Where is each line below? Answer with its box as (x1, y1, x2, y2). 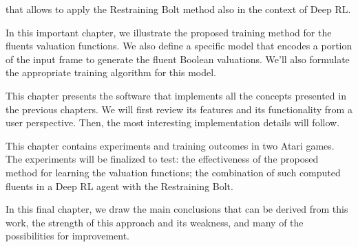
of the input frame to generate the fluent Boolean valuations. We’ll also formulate (6, 51, 350, 66)
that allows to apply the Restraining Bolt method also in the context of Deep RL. (6, 2, 351, 16)
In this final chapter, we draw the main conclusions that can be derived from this (6, 202, 348, 216)
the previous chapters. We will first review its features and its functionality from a (6, 102, 352, 116)
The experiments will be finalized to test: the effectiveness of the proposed (6, 152, 319, 166)
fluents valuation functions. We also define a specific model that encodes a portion (6, 38, 352, 53)
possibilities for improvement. (6, 228, 129, 243)
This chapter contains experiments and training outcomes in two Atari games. (6, 138, 335, 152)
